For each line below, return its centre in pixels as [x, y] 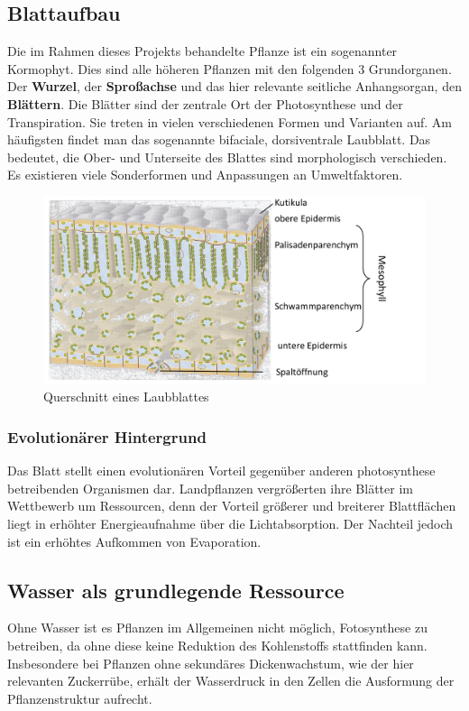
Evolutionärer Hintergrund [107, 436]
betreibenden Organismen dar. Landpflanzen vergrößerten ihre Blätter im [210, 488]
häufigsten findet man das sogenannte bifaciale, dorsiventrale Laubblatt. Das [219, 139]
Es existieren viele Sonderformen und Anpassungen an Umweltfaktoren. [205, 175]
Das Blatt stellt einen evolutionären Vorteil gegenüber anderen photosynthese [221, 471]
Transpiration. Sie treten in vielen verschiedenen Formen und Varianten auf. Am [230, 121]
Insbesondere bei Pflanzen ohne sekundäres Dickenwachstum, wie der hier [211, 663]
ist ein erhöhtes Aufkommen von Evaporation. [134, 541]
